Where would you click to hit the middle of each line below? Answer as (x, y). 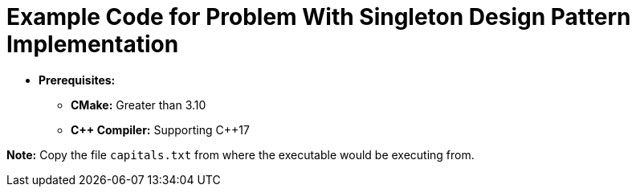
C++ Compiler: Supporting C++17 (160, 129)
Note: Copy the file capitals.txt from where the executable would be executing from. (241, 154)
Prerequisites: (77, 80)
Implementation (93, 44)
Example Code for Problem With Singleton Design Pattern (319, 17)
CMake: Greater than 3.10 (139, 105)
